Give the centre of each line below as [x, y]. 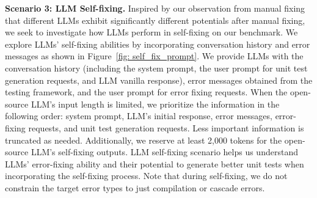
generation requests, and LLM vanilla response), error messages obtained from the [159, 80]
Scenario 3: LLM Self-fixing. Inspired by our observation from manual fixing [155, 8]
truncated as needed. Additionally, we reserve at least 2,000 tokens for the [144, 140]
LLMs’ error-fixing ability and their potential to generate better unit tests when [155, 163]
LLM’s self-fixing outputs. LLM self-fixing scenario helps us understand [164, 152]
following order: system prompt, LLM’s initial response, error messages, [139, 116]
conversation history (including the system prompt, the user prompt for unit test [156, 68]
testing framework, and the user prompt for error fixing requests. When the [146, 92]
